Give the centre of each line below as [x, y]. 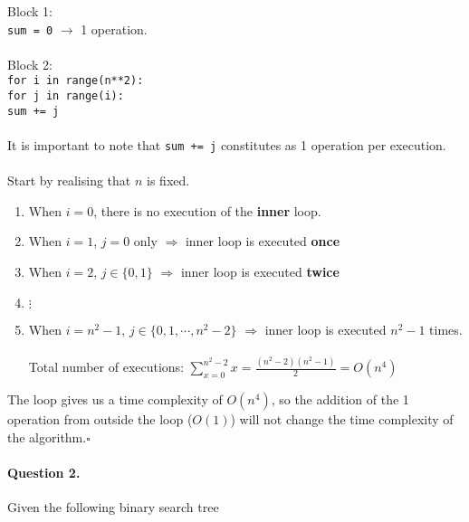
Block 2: [30, 64]
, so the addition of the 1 [340, 399]
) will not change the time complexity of [342, 419]
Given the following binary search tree [113, 507]
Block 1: [30, 11]
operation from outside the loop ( [100, 419]
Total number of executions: [106, 367]
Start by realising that [69, 180]
